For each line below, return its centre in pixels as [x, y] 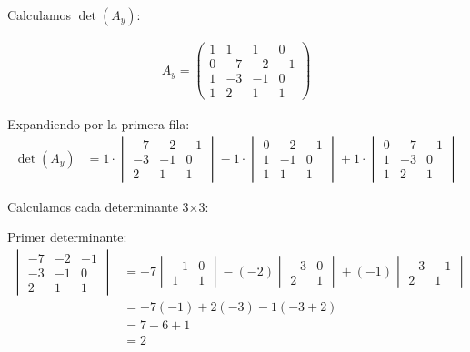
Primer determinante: [67, 237]
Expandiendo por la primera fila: [99, 124]
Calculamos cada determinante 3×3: [108, 206]
